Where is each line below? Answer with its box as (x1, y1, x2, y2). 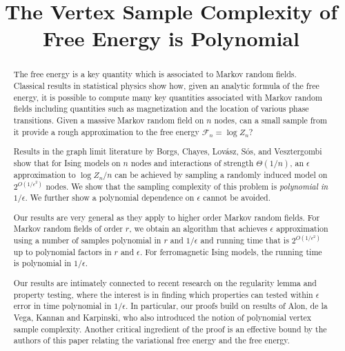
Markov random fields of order (13, 223, 123, 234)
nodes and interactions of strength (130, 157, 254, 168)
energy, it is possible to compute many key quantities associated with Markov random (13, 91, 322, 103)
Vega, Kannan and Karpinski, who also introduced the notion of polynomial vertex (13, 311, 312, 323)
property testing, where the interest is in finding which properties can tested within (13, 288, 313, 300)
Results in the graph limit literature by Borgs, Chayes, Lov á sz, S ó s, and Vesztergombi (13, 146, 322, 157)
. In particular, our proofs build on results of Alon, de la (125, 300, 328, 312)
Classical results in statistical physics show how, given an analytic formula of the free (13, 80, 319, 92)
